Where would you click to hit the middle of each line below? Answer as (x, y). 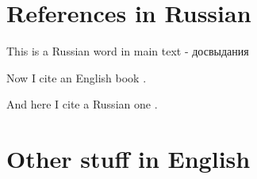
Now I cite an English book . (77, 77)
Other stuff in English (128, 159)
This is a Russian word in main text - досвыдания (128, 51)
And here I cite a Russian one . (82, 104)
